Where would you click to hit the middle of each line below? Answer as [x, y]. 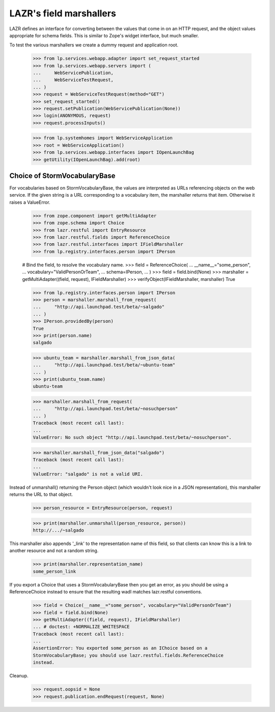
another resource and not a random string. [54, 551]
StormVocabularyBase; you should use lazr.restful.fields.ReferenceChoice [128, 655]
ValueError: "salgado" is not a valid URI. [88, 474]
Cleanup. [19, 676]
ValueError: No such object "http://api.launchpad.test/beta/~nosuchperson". [132, 437]
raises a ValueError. [30, 202]
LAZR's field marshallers [63, 13]
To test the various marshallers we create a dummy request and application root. [94, 45]
